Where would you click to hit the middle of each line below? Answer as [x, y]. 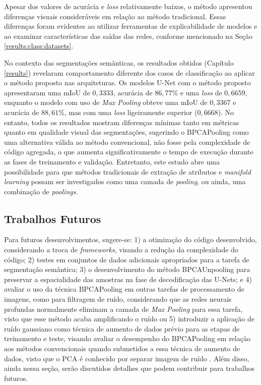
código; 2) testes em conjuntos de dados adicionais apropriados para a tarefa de [127, 259]
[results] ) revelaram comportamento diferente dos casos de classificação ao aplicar [129, 72]
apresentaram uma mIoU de [47, 92]
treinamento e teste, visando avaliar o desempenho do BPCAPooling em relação [127, 338]
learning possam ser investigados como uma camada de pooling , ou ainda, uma [125, 181]
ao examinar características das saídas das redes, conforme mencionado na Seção [128, 36]
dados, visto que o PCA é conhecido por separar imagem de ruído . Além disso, [127, 358]
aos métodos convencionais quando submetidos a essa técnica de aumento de [122, 348]
